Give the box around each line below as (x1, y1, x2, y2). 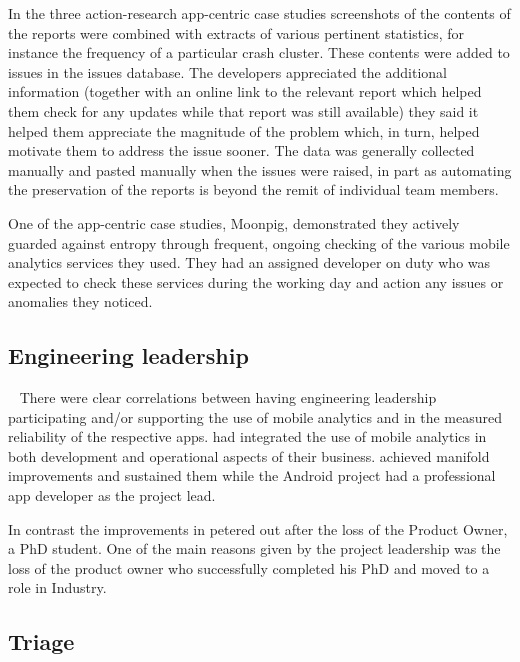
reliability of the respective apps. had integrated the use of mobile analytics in (8, 426, 487, 447)
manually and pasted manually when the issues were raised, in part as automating (8, 159, 512, 180)
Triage (8, 626, 75, 657)
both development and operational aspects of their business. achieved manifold (8, 445, 490, 466)
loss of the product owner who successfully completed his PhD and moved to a (8, 557, 490, 578)
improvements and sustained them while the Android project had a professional (8, 465, 496, 486)
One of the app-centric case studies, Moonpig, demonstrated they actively (8, 212, 460, 233)
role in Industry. (8, 577, 107, 598)
